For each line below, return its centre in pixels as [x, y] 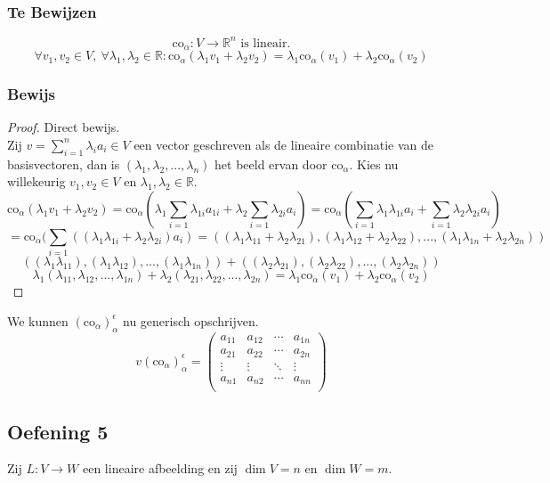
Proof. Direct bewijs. [64, 127]
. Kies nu [374, 164]
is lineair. [266, 43]
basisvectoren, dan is [64, 164]
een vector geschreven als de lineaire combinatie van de [283, 144]
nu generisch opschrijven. [190, 320]
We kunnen [38, 320]
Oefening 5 [58, 431]
